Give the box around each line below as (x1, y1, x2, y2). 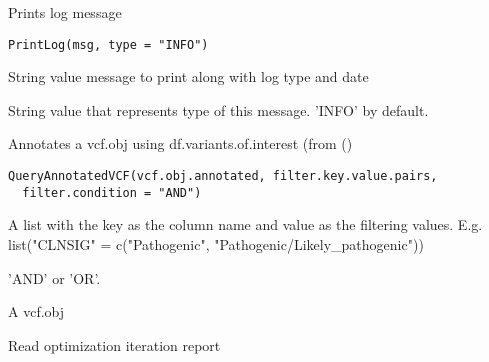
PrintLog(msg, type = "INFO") (8, 37, 209, 52)
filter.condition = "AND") (22, 185, 202, 200)
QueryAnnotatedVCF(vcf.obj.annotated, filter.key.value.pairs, (8, 169, 438, 184)
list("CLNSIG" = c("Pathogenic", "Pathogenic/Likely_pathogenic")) (8, 233, 424, 254)
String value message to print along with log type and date (8, 66, 369, 87)
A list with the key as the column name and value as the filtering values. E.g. (8, 214, 483, 235)
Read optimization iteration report (8, 334, 221, 355)
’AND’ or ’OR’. (8, 267, 101, 288)
